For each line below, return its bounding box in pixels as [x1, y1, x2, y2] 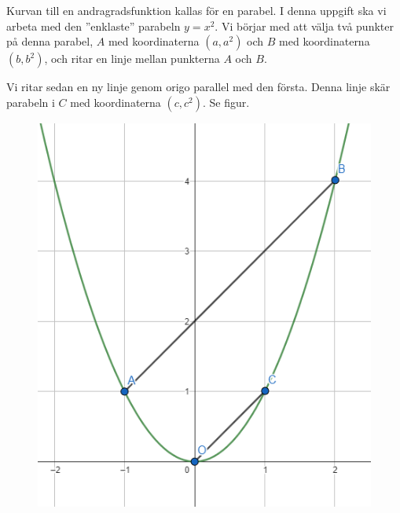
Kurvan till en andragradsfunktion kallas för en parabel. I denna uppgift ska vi [6, 2, 387, 18]
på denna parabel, [6, 33, 94, 49]
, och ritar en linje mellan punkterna [44, 50, 220, 67]
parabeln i [6, 93, 55, 110]
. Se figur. [203, 93, 250, 110]
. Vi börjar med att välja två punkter [215, 17, 394, 34]
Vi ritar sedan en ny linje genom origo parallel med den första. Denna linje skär [6, 79, 391, 95]
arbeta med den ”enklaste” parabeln [6, 17, 181, 34]
